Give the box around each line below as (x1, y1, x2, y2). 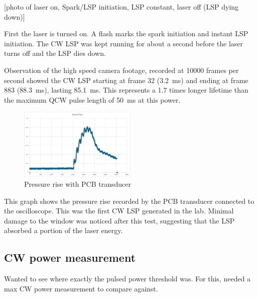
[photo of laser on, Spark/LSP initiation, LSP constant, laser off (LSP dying (4, 2, 239, 12)
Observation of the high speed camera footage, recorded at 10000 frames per (4, 64, 239, 75)
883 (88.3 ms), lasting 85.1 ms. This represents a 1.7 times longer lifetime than (4, 85, 248, 95)
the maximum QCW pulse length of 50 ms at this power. (4, 94, 181, 105)
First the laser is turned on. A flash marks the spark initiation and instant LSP (4, 28, 248, 39)
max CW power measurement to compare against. (4, 283, 158, 293)
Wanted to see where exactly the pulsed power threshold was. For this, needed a (4, 273, 251, 284)
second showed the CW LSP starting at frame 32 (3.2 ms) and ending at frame (4, 75, 248, 85)
